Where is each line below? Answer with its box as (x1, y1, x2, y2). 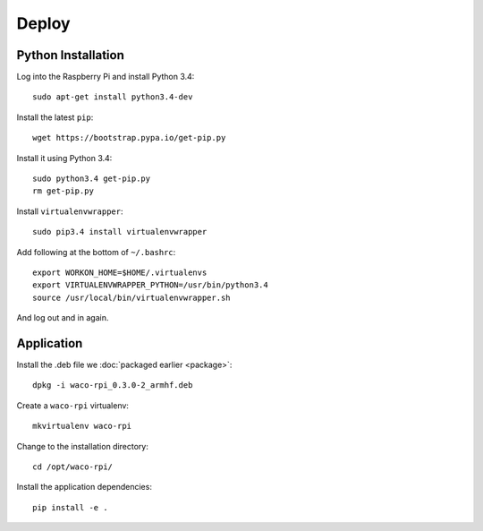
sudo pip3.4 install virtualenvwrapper (32, 227, 208, 237)
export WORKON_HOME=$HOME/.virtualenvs (32, 267, 208, 278)
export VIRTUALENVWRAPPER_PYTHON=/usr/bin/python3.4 (32, 280, 268, 290)
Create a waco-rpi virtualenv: (16, 399, 130, 411)
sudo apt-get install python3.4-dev (32, 92, 193, 102)
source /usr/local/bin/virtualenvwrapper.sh (32, 292, 232, 303)
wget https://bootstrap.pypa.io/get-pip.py (32, 133, 226, 143)
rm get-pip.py (32, 186, 94, 196)
